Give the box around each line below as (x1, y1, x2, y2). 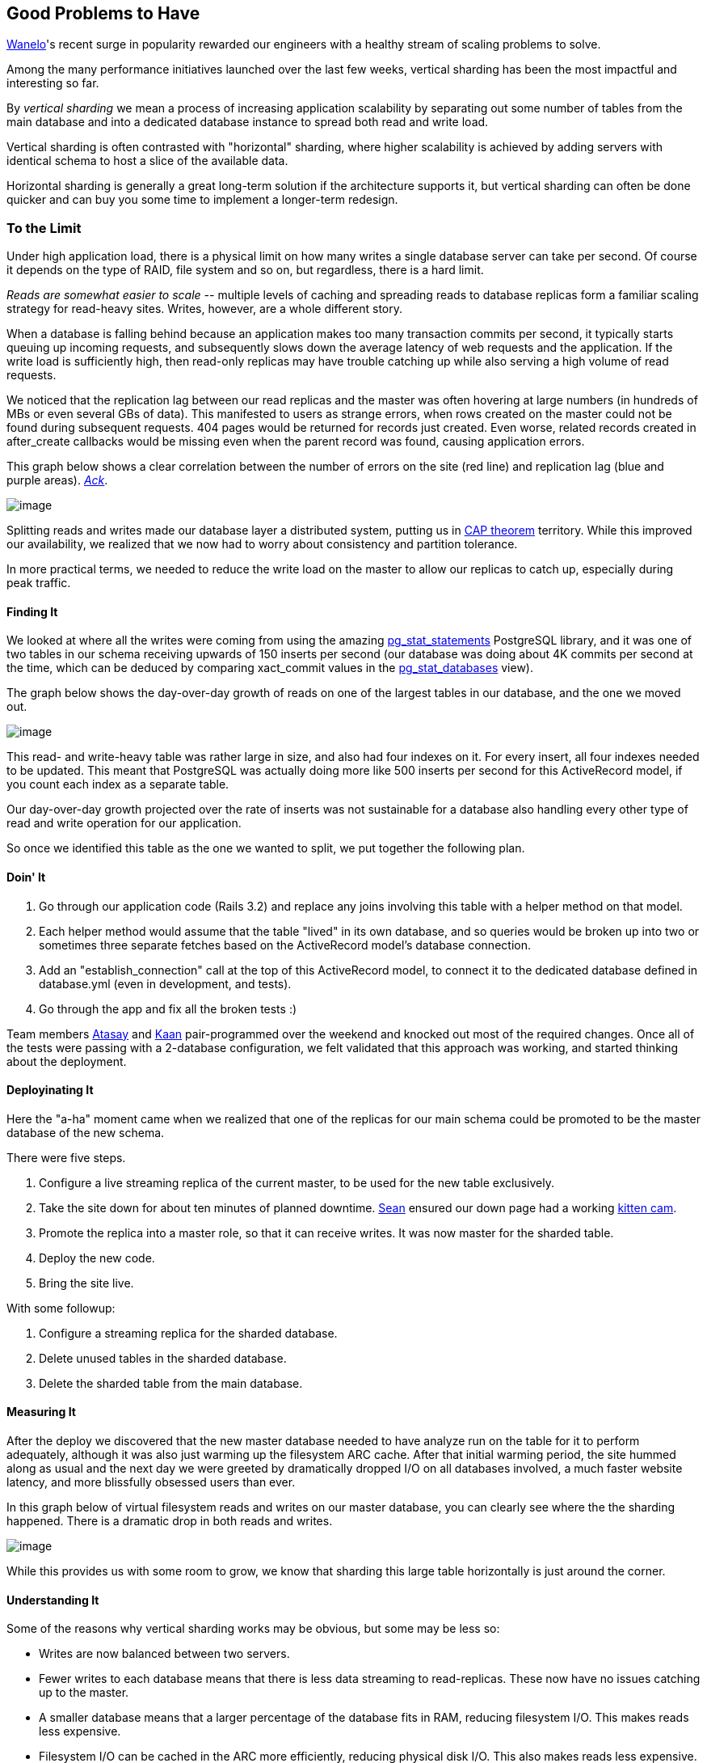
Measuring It (6, 1405, 76, 1419)
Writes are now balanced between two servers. (39, 1647, 290, 1661)
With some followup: (6, 1300, 116, 1315)
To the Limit (6, 219, 82, 236)
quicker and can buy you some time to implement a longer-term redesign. (6, 192, 398, 207)
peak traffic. (6, 576, 71, 590)
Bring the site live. (39, 1275, 134, 1290)
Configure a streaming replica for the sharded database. (39, 1325, 338, 1340)
